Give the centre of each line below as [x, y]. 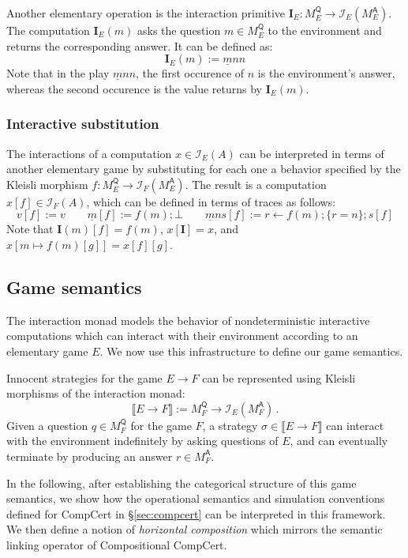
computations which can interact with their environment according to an [182, 336]
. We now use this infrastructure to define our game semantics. [251, 351]
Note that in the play [58, 73]
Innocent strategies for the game [84, 377]
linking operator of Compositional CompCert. [117, 544]
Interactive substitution [83, 124]
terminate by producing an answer [90, 456]
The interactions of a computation [89, 153]
